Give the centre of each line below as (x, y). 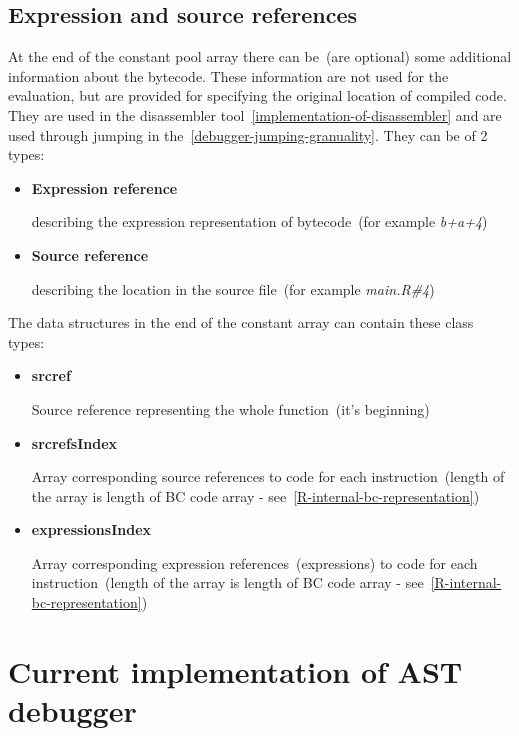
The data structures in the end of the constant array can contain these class (241, 322)
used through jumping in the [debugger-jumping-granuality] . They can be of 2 (248, 134)
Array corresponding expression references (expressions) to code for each (254, 562)
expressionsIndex (91, 529)
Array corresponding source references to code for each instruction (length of (268, 476)
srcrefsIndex (74, 442)
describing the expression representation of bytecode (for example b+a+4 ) (259, 221)
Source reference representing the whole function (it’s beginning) (230, 408)
